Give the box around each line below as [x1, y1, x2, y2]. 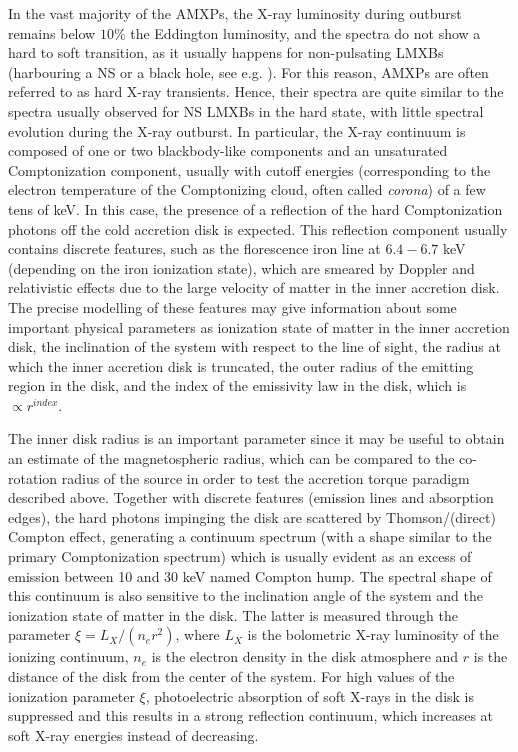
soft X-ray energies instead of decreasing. [8, 724, 259, 745]
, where [175, 624, 220, 645]
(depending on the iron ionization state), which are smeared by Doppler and [8, 257, 475, 278]
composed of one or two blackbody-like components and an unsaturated [8, 140, 448, 161]
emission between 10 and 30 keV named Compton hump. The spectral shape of [8, 565, 492, 586]
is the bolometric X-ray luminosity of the [247, 624, 499, 645]
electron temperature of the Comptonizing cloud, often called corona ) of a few [8, 179, 486, 200]
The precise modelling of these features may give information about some [8, 296, 457, 317]
